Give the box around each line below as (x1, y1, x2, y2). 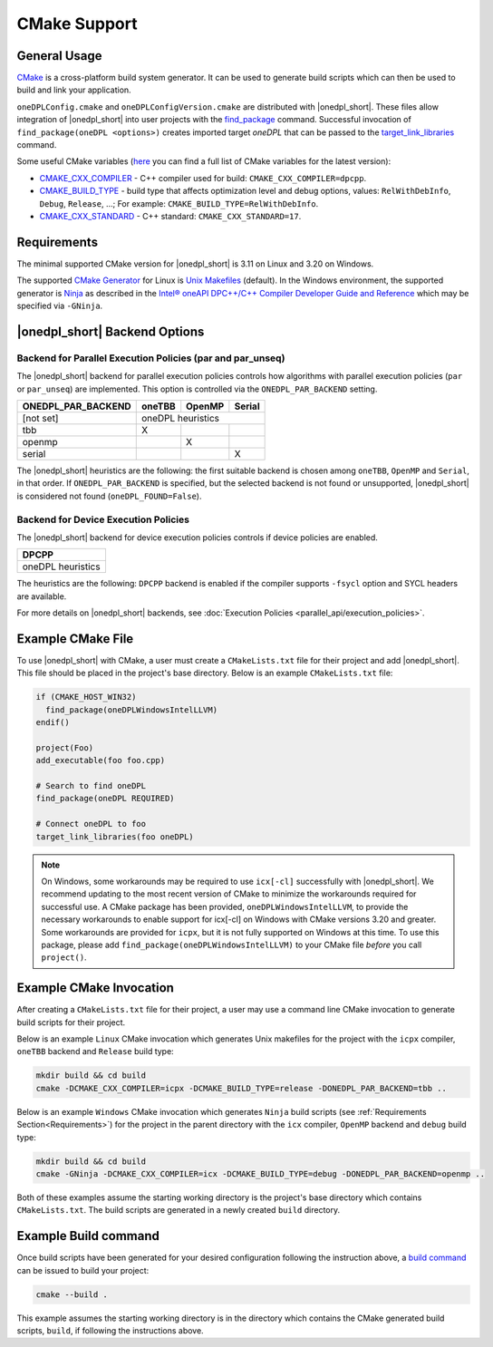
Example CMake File (16, 631, 134, 646)
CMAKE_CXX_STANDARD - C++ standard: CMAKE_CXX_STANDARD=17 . (39, 210, 302, 221)
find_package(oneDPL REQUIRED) (35, 793, 176, 804)
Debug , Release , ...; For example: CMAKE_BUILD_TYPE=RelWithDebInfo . (39, 198, 319, 208)
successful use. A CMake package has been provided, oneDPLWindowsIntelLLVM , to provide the (41, 901, 409, 912)
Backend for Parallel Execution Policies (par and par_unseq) (16, 352, 285, 364)
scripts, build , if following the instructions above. (16, 1325, 204, 1336)
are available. (16, 590, 67, 602)
